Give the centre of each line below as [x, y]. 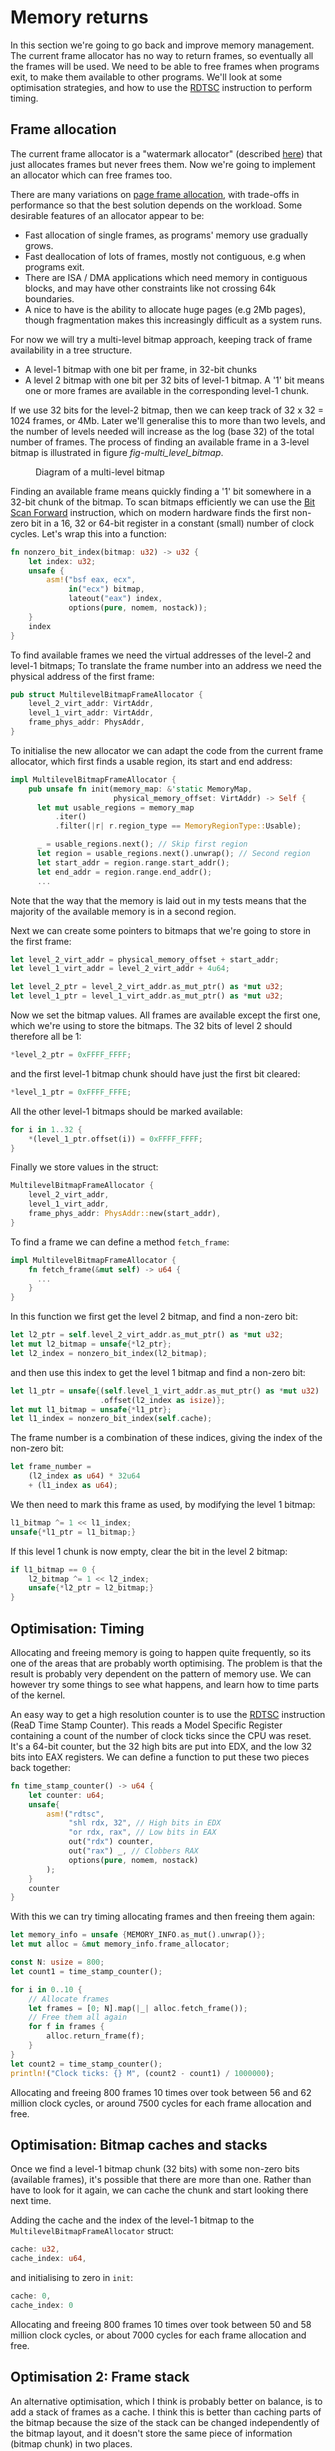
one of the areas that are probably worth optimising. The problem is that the [166, 1663]
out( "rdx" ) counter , [111, 1842]
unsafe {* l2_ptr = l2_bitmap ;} [91, 1588]
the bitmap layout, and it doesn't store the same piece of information [151, 2433]
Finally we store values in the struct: [84, 1167]
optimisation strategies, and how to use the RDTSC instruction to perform [161, 87]
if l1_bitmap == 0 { [53, 1569]
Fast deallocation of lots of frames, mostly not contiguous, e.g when [165, 256]
